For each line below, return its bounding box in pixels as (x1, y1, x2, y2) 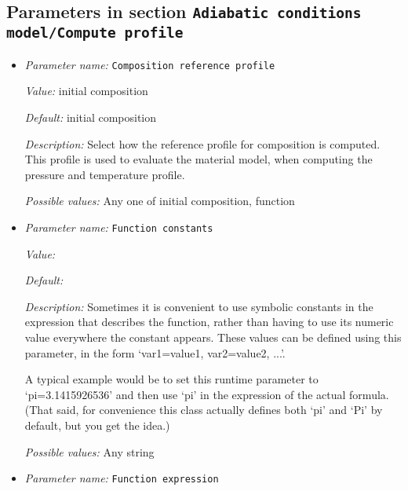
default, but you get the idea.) (24, 416, 170, 433)
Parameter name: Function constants (24, 218, 213, 235)
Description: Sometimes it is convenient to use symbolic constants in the (24, 298, 373, 314)
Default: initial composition (24, 109, 157, 125)
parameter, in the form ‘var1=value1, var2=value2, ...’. (24, 344, 286, 361)
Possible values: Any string (24, 443, 155, 460)
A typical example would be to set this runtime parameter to (24, 371, 319, 387)
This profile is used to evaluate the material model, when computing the (24, 151, 373, 167)
